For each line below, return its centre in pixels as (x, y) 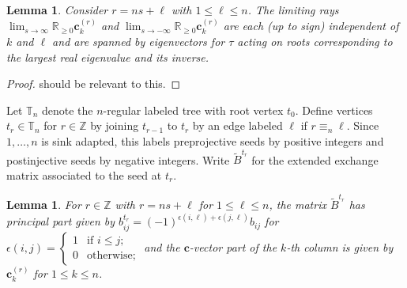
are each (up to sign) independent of (311, 26)
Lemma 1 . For (44, 205)
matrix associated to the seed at (84, 174)
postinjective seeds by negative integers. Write (118, 159)
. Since (363, 125)
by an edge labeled (237, 125)
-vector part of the (233, 246)
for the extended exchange (315, 159)
